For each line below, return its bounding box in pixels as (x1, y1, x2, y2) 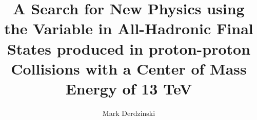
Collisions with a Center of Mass (11, 58, 247, 79)
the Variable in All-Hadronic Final (4, 18, 253, 39)
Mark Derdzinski (102, 107, 155, 118)
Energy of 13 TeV (65, 78, 192, 99)
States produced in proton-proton (7, 38, 251, 59)
